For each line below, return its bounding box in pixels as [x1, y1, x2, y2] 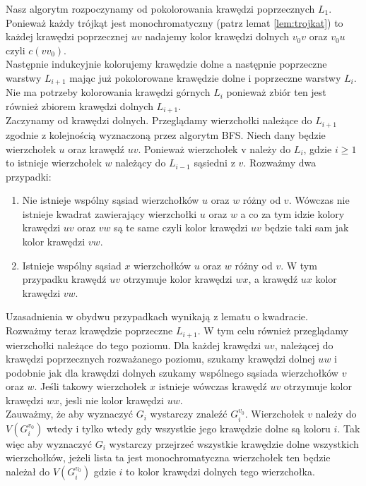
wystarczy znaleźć [150, 406, 228, 421]
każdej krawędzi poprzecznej [6, 29, 129, 44]
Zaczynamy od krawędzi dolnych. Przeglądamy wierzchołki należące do [6, 113, 312, 128]
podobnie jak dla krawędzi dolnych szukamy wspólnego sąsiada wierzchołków [6, 365, 338, 379]
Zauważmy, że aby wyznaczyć [6, 406, 134, 421]
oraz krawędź [68, 141, 124, 156]
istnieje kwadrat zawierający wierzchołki [22, 206, 197, 221]
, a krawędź [248, 272, 298, 286]
